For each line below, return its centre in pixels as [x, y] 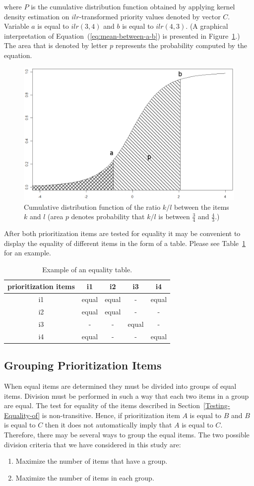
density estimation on [37, 16]
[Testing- [217, 405]
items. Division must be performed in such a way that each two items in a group [127, 395]
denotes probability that [108, 216]
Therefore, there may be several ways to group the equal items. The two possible [127, 434]
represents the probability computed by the [181, 45]
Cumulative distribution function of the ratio [92, 207]
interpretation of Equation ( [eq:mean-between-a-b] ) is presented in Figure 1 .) [122, 35]
